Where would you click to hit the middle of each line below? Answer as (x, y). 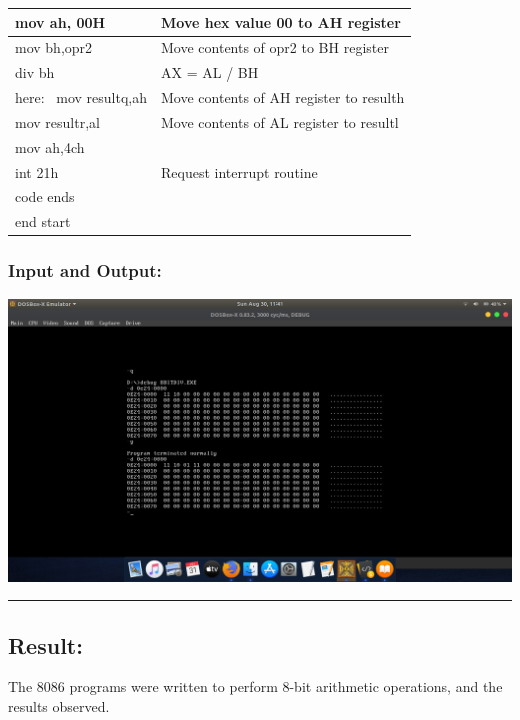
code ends (45, 196)
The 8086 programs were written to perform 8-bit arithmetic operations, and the (255, 686)
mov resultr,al (57, 121)
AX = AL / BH (210, 72)
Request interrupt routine (239, 171)
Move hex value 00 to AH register (281, 21)
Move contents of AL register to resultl (280, 121)
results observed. (59, 705)
